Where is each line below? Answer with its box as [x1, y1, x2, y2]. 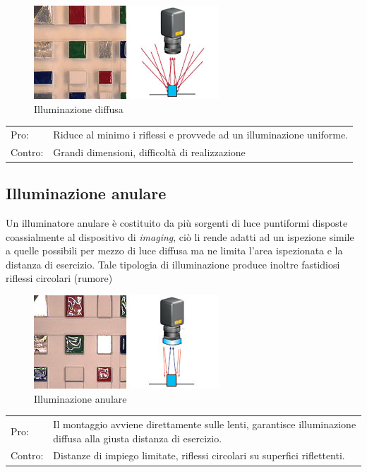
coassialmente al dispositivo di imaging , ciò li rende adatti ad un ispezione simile [6, 229, 354, 244]
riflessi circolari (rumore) [6, 271, 113, 285]
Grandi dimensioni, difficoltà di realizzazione [53, 144, 246, 159]
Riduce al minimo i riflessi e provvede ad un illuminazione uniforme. [53, 126, 349, 141]
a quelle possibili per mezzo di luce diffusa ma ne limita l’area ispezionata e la [6, 243, 343, 258]
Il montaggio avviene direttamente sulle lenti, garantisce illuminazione [53, 416, 356, 431]
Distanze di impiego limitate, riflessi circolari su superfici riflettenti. [53, 448, 345, 463]
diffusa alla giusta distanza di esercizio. [53, 430, 222, 445]
